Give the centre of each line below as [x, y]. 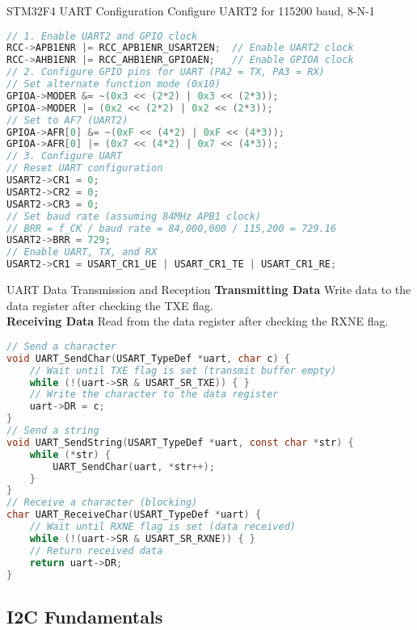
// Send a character [62, 346]
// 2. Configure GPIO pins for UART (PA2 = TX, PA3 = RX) [166, 72]
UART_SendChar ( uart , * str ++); [134, 466]
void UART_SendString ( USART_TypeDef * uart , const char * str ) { [180, 442]
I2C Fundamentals [85, 616]
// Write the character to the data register [154, 395]
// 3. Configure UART [65, 156]
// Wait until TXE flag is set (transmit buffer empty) [183, 370]
